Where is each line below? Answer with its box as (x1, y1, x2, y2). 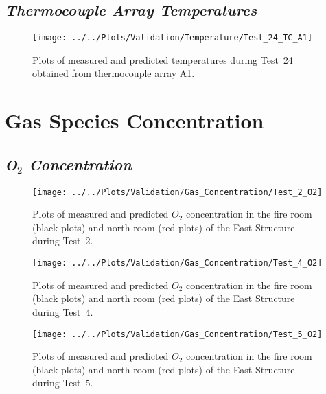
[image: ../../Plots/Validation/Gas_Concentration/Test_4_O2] (32, 258, 323, 268)
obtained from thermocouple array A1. (32, 66, 195, 80)
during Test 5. (32, 375, 93, 390)
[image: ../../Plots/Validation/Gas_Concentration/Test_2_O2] (32, 187, 323, 197)
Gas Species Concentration (5, 106, 264, 135)
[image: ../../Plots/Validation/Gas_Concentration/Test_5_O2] (32, 329, 323, 339)
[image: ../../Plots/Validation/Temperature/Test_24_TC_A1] (32, 33, 313, 43)
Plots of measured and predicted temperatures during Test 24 (32, 52, 293, 67)
